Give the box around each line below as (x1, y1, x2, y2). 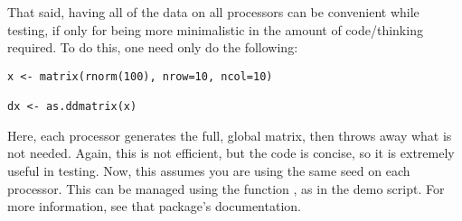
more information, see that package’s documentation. (7, 197, 301, 216)
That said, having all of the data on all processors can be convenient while (7, 3, 420, 21)
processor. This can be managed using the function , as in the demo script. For (7, 179, 445, 198)
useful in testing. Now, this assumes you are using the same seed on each (7, 161, 410, 180)
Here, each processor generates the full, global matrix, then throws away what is (7, 125, 452, 144)
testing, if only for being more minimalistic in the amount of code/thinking (7, 20, 423, 39)
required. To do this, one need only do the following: (7, 38, 298, 57)
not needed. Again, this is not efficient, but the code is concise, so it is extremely (7, 143, 455, 162)
